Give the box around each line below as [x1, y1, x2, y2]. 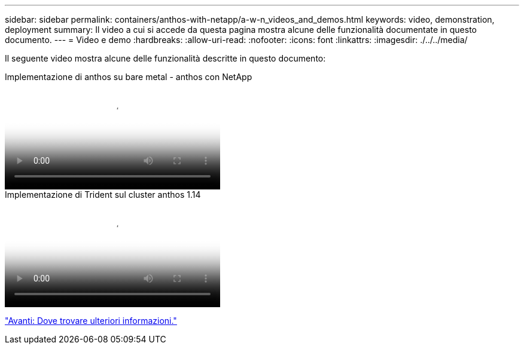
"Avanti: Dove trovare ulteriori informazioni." [5, 316, 177, 326]
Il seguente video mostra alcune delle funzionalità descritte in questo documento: [5, 53, 326, 63]
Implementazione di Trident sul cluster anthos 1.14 [5, 189, 201, 200]
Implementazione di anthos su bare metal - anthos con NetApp [5, 72, 252, 82]
